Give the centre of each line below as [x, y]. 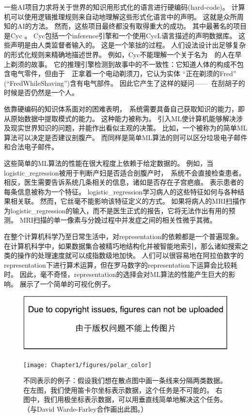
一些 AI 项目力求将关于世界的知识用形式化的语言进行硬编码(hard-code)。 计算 [125, 7]
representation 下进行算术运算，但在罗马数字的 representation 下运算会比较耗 [121, 265]
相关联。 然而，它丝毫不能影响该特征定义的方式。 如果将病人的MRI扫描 [125, 201]
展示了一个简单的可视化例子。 [67, 284]
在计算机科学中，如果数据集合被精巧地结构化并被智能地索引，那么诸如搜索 [123, 246]
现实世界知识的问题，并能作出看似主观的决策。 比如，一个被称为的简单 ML [129, 128]
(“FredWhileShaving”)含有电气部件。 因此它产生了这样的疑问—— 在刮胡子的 [125, 83]
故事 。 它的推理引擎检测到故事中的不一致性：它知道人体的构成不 [134, 64]
